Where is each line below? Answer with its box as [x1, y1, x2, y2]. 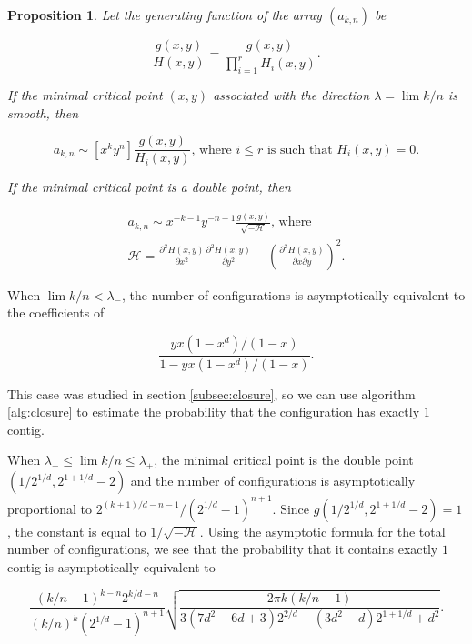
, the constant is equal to [7, 521, 146, 540]
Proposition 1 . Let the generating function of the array [7, 5, 322, 24]
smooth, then [7, 103, 78, 122]
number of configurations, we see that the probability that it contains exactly [7, 539, 438, 558]
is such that [266, 143, 333, 156]
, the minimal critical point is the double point [154, 450, 414, 469]
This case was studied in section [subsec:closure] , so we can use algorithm [7, 384, 416, 403]
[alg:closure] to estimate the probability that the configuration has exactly [7, 402, 420, 421]
